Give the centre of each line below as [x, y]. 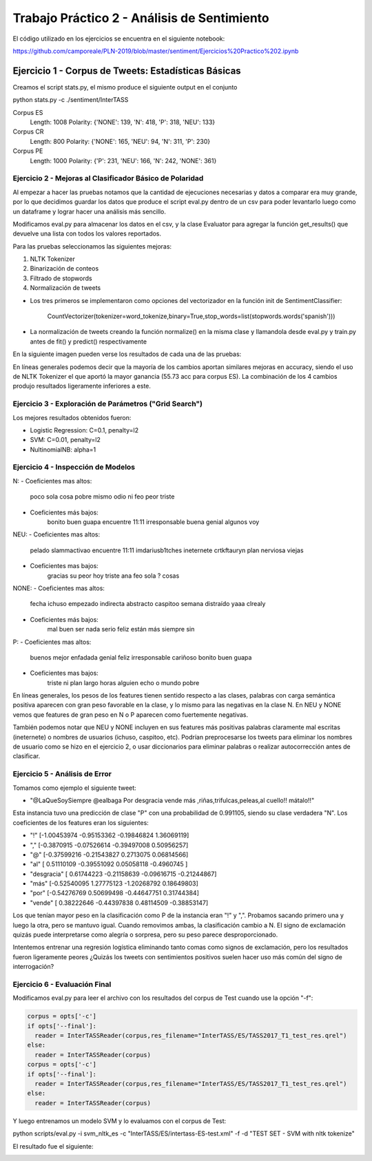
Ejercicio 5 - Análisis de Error [62, 774]
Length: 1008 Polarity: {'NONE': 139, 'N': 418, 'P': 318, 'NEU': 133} [123, 122]
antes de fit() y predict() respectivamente [89, 342]
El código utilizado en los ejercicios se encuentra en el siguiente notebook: [119, 39]
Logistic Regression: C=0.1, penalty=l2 [84, 430]
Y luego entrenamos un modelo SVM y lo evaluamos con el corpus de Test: [120, 1121]
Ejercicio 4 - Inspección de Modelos [74, 467]
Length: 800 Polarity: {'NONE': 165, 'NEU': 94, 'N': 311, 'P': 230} [120, 141]
